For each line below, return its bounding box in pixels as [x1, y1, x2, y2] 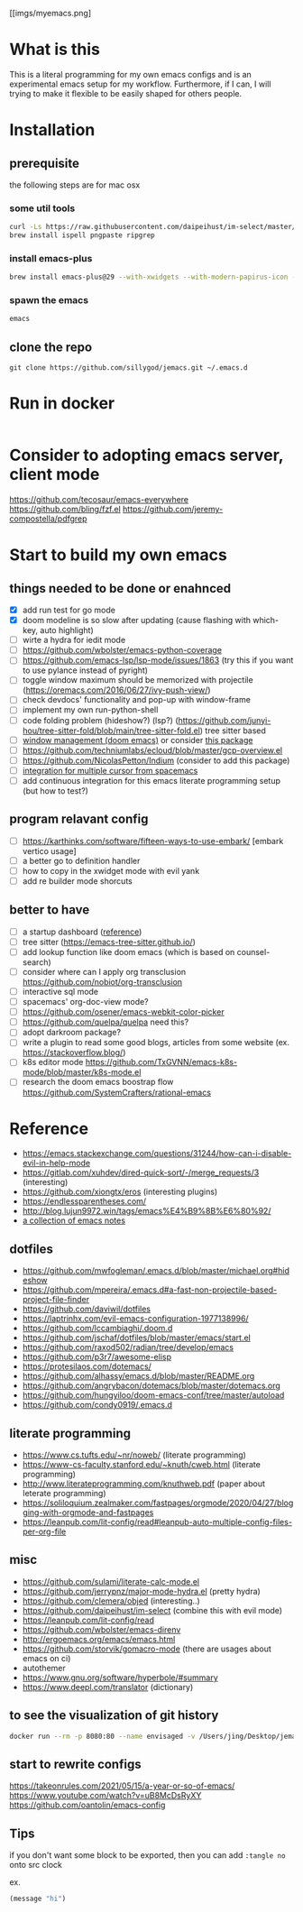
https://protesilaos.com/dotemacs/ [22, 1361, 151, 1372]
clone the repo [9, 339, 93, 354]
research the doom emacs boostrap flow [22, 1077, 174, 1088]
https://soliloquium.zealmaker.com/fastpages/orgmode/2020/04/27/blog [22, 1497, 294, 1509]
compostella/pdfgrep [9, 513, 87, 524]
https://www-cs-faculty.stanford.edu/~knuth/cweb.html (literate [22, 1459, 262, 1470]
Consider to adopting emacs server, [9, 446, 284, 465]
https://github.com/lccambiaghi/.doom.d [22, 1323, 173, 1334]
